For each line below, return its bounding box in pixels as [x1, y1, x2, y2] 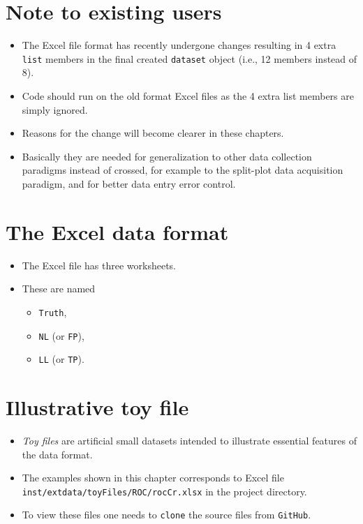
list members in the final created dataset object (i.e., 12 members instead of [22, 51, 357, 66]
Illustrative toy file [6, 393, 189, 421]
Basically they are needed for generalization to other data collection [22, 149, 312, 163]
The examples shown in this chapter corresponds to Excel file [22, 470, 284, 485]
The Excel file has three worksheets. [22, 257, 176, 272]
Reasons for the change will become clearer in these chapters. [22, 126, 284, 140]
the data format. [22, 447, 93, 461]
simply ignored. [22, 102, 88, 117]
